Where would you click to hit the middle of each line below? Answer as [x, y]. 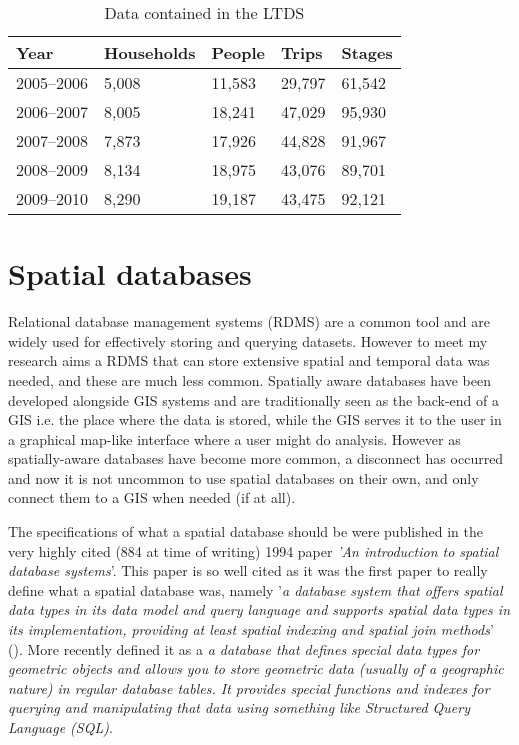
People [238, 52]
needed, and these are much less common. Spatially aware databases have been [250, 379]
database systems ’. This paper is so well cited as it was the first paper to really [248, 570]
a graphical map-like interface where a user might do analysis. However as [234, 438]
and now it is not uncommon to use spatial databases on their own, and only [243, 477]
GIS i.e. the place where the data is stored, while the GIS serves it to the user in [255, 419]
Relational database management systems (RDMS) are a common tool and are [249, 321]
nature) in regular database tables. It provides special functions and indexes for [249, 687]
